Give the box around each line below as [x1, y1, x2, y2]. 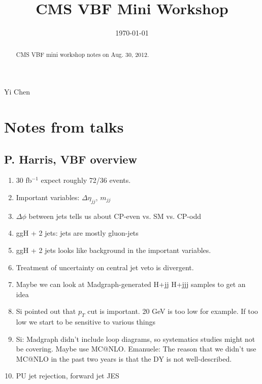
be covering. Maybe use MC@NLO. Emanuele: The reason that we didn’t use [16, 343, 256, 354]
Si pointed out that [16, 306, 76, 316]
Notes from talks [4, 116, 124, 137]
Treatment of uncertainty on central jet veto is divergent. [16, 262, 194, 272]
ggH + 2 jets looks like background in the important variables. [16, 244, 211, 255]
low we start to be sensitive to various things [16, 316, 155, 327]
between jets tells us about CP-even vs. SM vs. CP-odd [28, 210, 201, 221]
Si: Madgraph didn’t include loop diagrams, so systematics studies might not [16, 333, 255, 344]
